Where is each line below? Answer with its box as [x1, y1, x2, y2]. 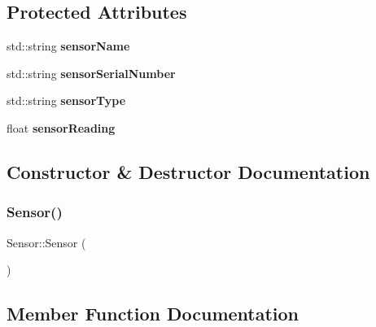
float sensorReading [7, 119, 116, 136]
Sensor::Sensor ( [7, 233, 86, 251]
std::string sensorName [7, 37, 130, 54]
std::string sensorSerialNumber [7, 64, 176, 81]
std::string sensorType [7, 92, 126, 109]
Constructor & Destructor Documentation [7, 159, 370, 184]
